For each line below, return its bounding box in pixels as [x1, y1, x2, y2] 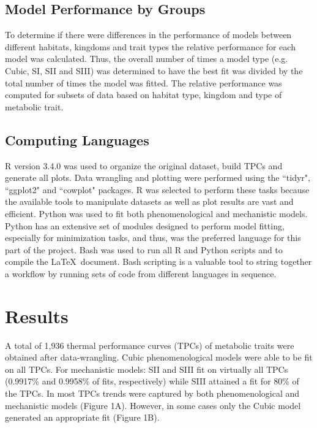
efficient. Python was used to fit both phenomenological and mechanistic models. [5, 207, 308, 220]
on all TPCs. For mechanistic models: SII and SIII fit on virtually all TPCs [5, 362, 288, 375]
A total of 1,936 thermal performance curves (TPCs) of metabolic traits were [5, 338, 294, 351]
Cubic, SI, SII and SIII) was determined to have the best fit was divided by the [5, 64, 303, 77]
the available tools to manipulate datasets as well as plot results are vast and [5, 195, 294, 208]
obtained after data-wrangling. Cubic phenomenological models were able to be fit [5, 351, 313, 364]
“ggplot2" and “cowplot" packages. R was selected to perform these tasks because [5, 183, 310, 196]
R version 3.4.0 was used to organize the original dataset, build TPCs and [5, 159, 283, 172]
